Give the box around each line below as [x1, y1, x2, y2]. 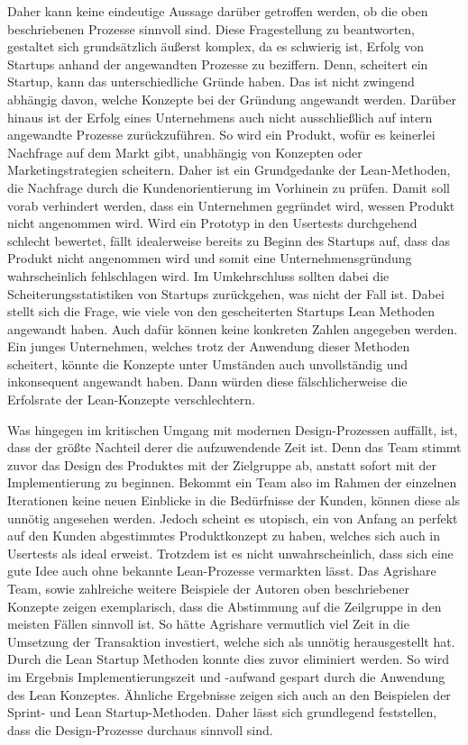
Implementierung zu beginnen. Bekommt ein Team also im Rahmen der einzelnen [7, 473, 457, 492]
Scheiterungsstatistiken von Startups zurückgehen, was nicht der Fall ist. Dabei [7, 284, 445, 303]
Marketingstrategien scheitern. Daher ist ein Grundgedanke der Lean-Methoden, [7, 160, 451, 179]
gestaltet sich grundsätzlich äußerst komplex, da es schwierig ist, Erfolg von [7, 37, 425, 56]
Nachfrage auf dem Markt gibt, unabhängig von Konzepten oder [7, 142, 362, 161]
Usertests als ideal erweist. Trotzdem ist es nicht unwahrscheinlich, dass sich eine [7, 543, 454, 562]
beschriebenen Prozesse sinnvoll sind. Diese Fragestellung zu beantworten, [7, 19, 415, 38]
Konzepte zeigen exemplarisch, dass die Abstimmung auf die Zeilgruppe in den [7, 596, 442, 615]
